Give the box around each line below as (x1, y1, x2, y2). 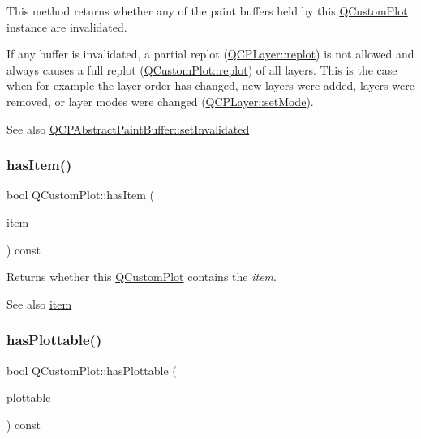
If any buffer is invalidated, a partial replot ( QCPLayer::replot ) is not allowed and (6, 45, 415, 62)
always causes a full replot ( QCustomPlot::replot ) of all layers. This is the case (6, 61, 397, 78)
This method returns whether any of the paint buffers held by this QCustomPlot (6, 2, 408, 19)
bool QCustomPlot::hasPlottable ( (6, 361, 177, 378)
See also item (6, 295, 72, 312)
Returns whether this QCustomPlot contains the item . (6, 268, 277, 285)
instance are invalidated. (6, 18, 127, 35)
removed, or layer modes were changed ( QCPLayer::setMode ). (6, 92, 314, 109)
